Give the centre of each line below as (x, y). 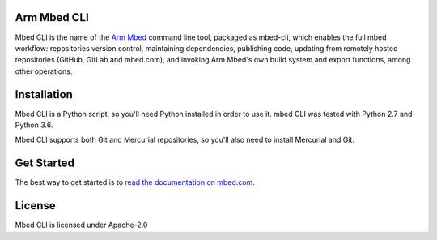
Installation (44, 94)
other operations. (44, 71)
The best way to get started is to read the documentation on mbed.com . (135, 182)
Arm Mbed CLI (52, 17)
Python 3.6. (34, 125)
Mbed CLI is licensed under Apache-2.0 (81, 225)
